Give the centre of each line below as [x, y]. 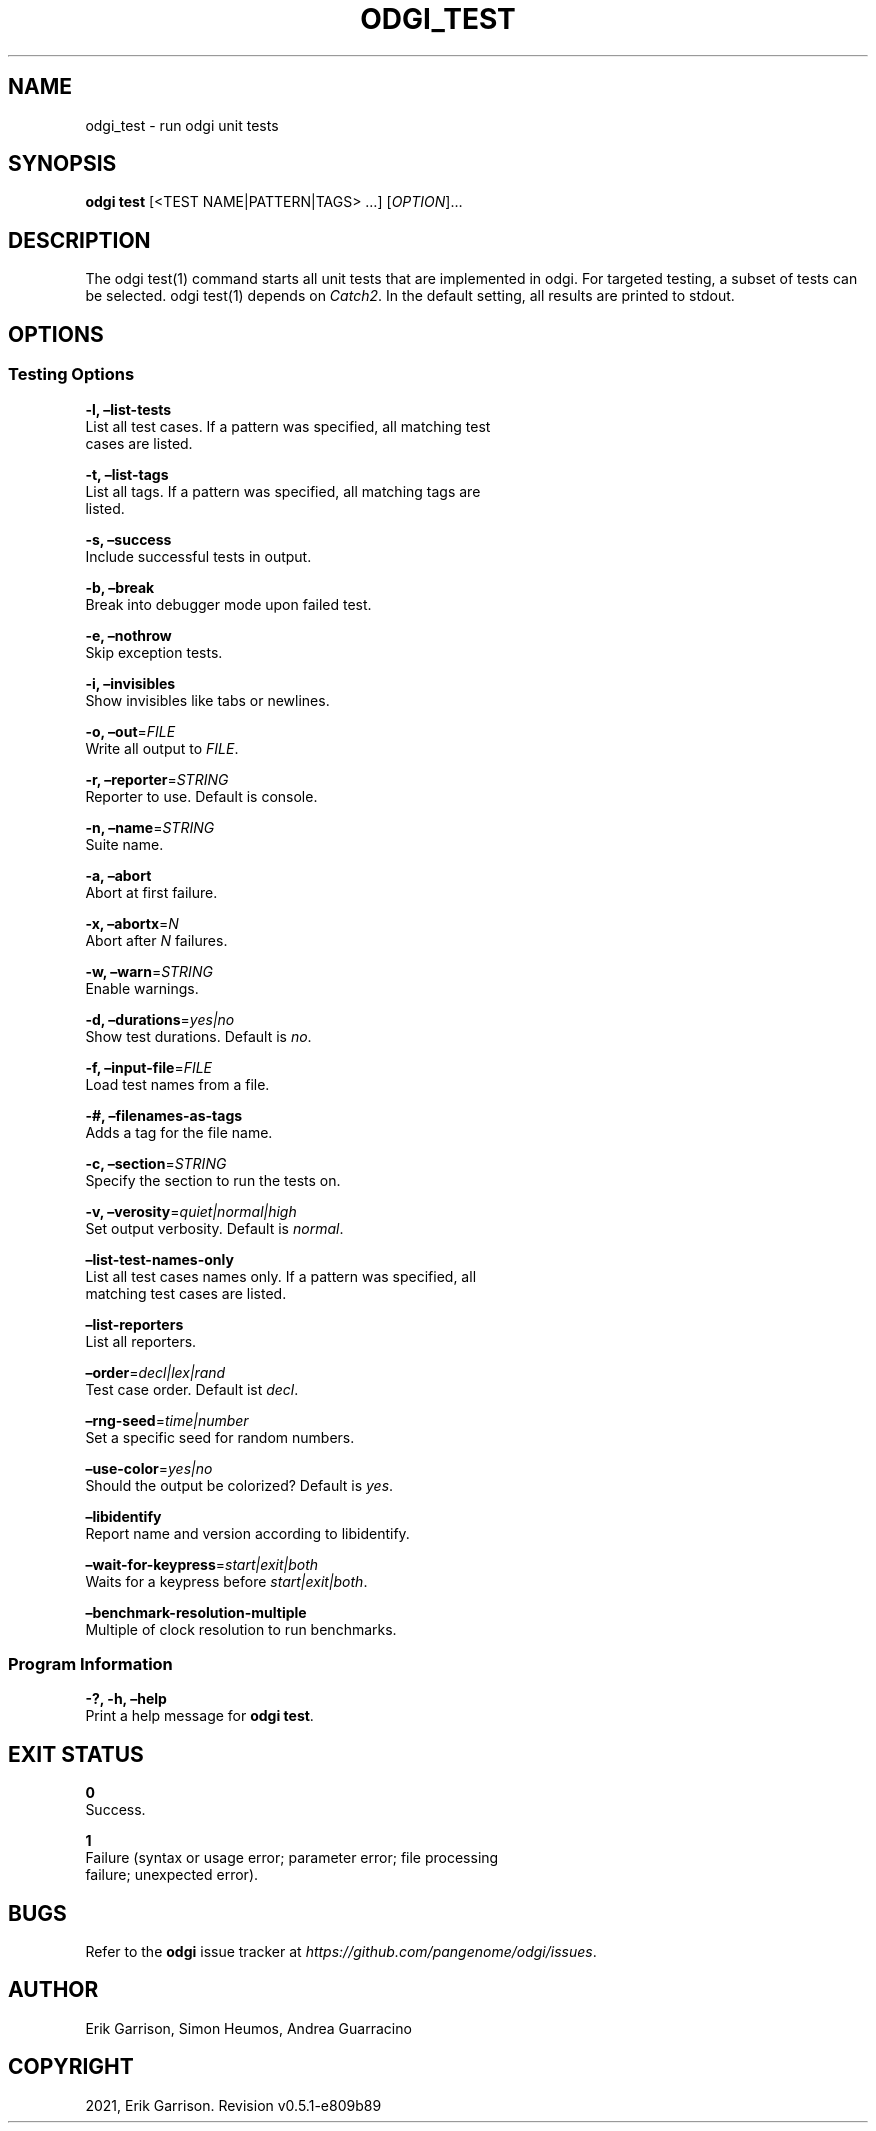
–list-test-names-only [159, 1259]
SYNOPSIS [62, 164]
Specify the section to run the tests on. [213, 1180]
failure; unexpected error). [172, 1875]
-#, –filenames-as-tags [164, 1115]
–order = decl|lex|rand [155, 1372]
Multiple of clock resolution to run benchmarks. [241, 1629]
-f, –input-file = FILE [149, 1067]
